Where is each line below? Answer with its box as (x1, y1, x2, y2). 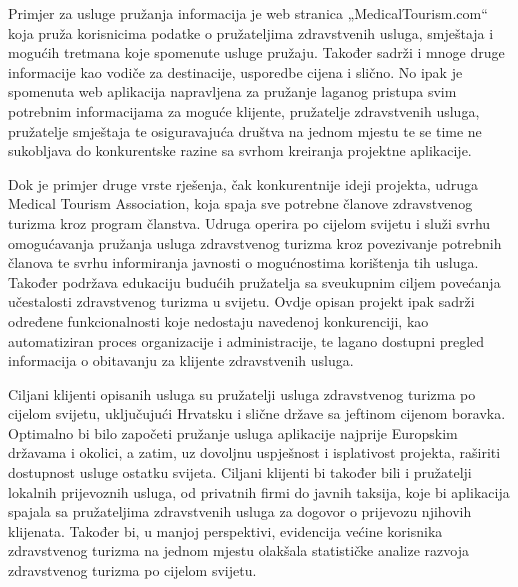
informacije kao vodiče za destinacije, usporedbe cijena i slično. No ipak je (8, 61, 463, 82)
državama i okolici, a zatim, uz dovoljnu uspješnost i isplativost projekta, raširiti (8, 442, 501, 463)
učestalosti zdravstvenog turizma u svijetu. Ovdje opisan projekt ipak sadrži (8, 291, 475, 312)
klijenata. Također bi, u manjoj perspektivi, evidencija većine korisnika (8, 520, 443, 541)
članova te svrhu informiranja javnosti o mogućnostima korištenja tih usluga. (8, 252, 479, 273)
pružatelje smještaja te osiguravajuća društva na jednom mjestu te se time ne (8, 120, 482, 141)
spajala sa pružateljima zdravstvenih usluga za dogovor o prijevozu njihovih (8, 501, 472, 522)
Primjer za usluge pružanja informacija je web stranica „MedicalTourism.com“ (8, 3, 488, 23)
